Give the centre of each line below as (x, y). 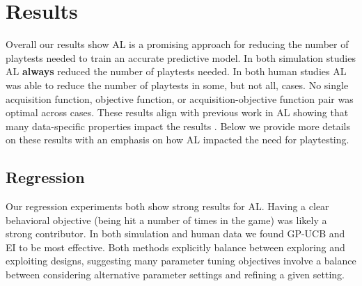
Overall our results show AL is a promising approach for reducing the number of (177, 44)
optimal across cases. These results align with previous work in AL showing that (177, 112)
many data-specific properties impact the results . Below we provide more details (178, 126)
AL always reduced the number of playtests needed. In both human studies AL (176, 71)
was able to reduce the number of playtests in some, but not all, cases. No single (177, 85)
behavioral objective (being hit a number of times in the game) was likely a (166, 220)
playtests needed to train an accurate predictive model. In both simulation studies (181, 57)
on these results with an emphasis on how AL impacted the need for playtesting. (178, 140)
